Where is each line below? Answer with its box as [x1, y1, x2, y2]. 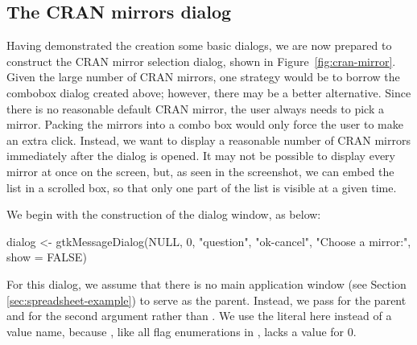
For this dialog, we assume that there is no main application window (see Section [6, 275, 407, 292]
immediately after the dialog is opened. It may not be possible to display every [6, 147, 395, 164]
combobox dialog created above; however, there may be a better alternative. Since [6, 84, 411, 101]
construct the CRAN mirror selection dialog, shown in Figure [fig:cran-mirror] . [6, 52, 396, 69]
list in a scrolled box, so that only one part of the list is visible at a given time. [6, 179, 397, 195]
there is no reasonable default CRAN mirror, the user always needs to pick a [6, 100, 384, 117]
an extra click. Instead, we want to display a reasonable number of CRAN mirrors [6, 131, 411, 148]
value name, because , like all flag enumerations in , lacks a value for [6, 322, 345, 339]
